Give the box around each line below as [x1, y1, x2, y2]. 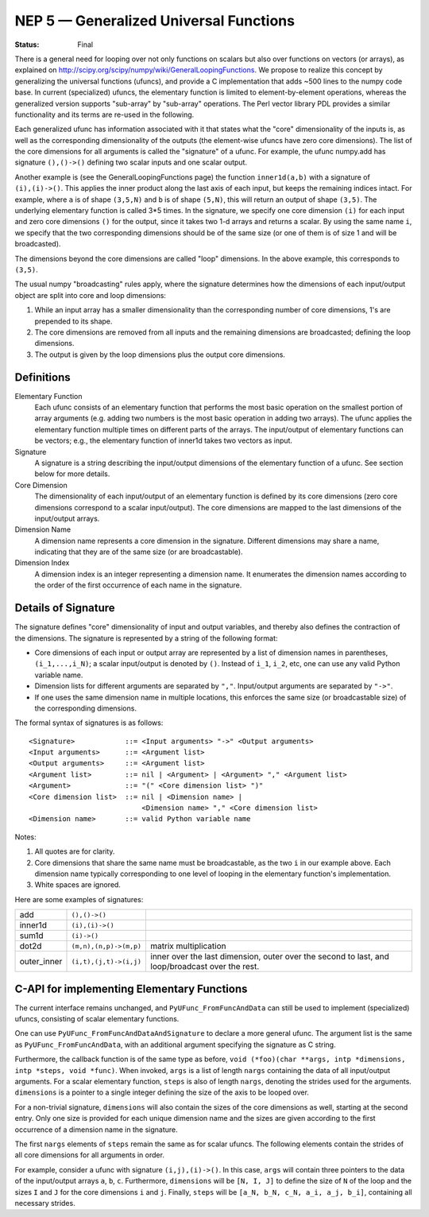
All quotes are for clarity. [34, 847, 115, 856]
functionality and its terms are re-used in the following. [14, 110, 195, 119]
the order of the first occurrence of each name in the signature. [34, 580, 242, 590]
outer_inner [19, 956, 63, 967]
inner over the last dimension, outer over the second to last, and [150, 951, 389, 962]
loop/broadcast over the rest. [150, 961, 260, 972]
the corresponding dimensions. [34, 703, 137, 713]
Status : [14, 40, 40, 49]
